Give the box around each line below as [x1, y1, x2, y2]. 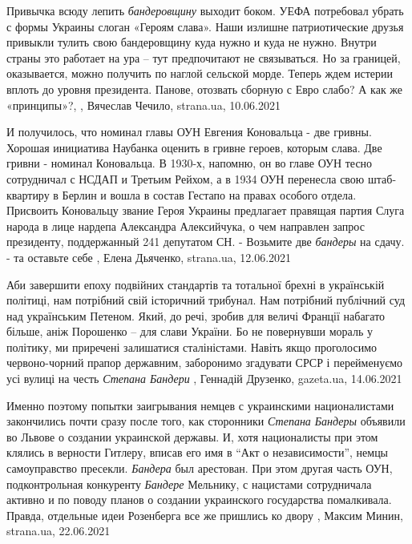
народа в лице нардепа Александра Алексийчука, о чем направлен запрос [6, 217, 365, 234]
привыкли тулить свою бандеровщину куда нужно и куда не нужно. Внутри [6, 34, 377, 50]
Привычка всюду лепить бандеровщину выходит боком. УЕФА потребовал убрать [6, 2, 404, 18]
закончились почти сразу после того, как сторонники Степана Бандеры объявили [6, 413, 406, 429]
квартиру [6, 186, 50, 203]
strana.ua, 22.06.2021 [6, 522, 111, 539]
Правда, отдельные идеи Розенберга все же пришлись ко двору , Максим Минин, [6, 506, 403, 523]
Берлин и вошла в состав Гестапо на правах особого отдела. [62, 186, 357, 203]
